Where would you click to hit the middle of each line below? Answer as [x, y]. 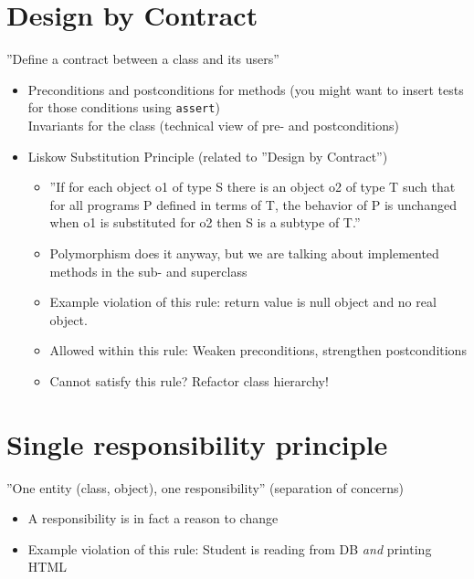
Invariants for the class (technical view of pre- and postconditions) [213, 125]
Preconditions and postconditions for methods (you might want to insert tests [246, 89]
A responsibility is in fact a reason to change [153, 518]
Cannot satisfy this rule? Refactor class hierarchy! [189, 380]
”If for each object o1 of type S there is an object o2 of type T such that [253, 187]
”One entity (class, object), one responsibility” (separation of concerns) [205, 487]
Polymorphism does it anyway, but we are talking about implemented [244, 253]
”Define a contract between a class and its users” [143, 59]
